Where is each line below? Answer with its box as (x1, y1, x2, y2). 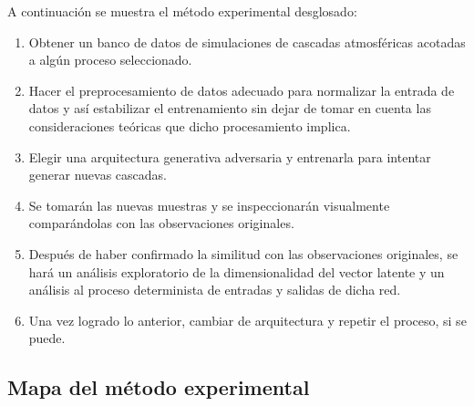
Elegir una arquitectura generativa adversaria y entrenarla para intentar (28, 147, 431, 166)
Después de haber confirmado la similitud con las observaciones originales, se (28, 244, 459, 263)
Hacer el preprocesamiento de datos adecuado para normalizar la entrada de (28, 80, 455, 99)
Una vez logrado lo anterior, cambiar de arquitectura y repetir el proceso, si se (28, 310, 467, 329)
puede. (28, 328, 66, 348)
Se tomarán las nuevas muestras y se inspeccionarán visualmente (28, 195, 390, 214)
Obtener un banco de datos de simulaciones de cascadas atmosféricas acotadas (28, 32, 466, 51)
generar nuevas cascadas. (28, 165, 167, 184)
